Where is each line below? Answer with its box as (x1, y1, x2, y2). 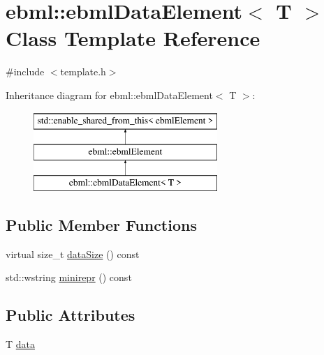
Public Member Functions (6, 213, 197, 235)
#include (6, 64, 45, 79)
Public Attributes (6, 304, 135, 326)
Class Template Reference (6, 24, 260, 52)
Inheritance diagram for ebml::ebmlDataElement (6, 87, 213, 102)
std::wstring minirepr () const (6, 270, 132, 285)
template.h (60, 64, 106, 79)
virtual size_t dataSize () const (6, 246, 140, 261)
